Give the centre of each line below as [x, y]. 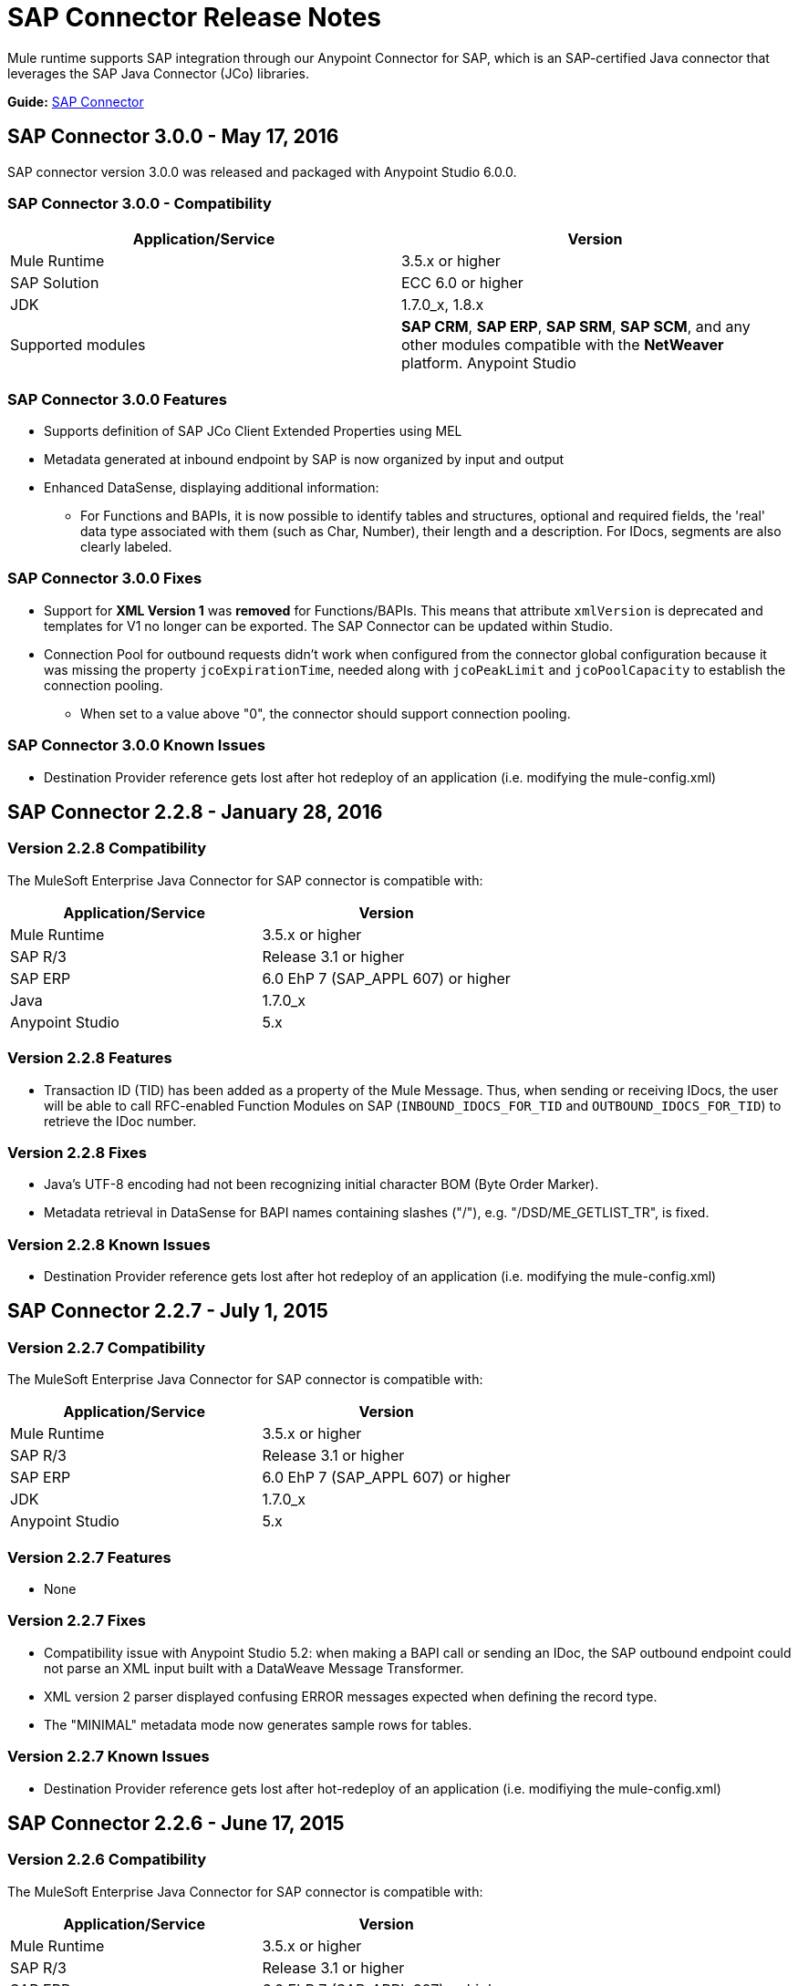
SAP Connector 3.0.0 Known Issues [136, 745]
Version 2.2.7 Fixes [77, 1621]
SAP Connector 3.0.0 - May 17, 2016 [173, 137]
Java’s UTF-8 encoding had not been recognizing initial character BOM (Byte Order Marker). [321, 1184]
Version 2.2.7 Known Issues [109, 1757]
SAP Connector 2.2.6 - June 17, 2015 [176, 1823]
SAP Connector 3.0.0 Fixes [105, 579]
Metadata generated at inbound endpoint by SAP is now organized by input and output [304, 460]
